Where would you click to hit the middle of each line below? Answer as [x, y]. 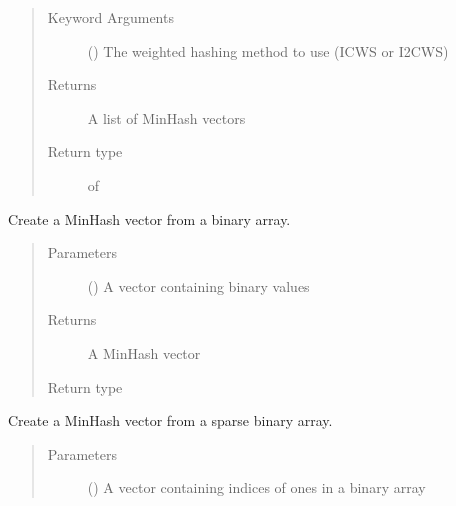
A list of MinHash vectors [166, 117]
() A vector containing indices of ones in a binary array [256, 487]
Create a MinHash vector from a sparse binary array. [170, 420]
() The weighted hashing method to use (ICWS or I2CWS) [268, 50]
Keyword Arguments [110, 17]
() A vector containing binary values [198, 285]
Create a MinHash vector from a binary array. [149, 218]
